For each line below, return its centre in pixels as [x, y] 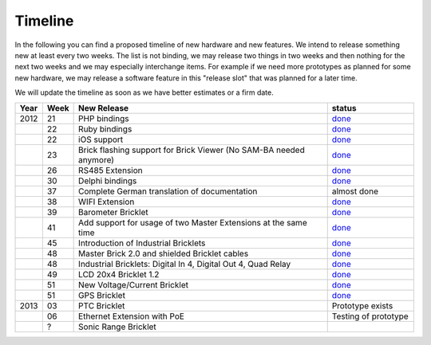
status [344, 108]
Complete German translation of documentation [168, 191]
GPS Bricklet [102, 295]
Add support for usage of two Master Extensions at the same [193, 222]
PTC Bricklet [102, 305]
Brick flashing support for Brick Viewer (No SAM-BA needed [192, 150]
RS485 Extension [111, 170]
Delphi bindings [108, 181]
